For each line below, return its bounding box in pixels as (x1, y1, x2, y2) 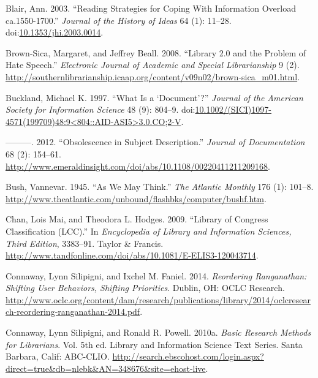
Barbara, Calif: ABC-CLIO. (6, 350, 110, 363)
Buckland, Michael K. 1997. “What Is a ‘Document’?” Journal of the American (6, 91, 303, 104)
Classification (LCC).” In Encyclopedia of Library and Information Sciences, (6, 224, 292, 237)
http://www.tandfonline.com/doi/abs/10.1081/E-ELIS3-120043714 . (6, 249, 259, 262)
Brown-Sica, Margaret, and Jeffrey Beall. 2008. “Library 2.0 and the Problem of (6, 46, 306, 59)
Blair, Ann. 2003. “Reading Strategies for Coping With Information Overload (6, 2, 296, 14)
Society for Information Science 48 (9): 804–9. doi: (6, 103, 195, 116)
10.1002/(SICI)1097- (195, 103, 271, 116)
